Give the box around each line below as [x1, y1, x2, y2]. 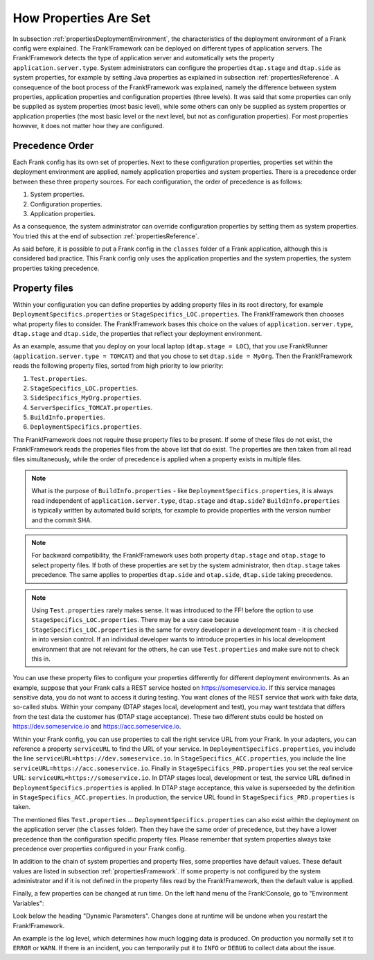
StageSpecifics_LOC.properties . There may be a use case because [31, 616, 240, 624]
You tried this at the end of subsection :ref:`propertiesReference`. [12, 232, 199, 240]
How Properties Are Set [12, 10, 151, 26]
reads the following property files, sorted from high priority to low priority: [12, 362, 224, 370]
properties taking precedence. [12, 264, 100, 272]
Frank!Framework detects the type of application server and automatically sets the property [12, 54, 275, 62]
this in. [31, 655, 51, 663]
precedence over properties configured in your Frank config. [12, 844, 186, 853]
